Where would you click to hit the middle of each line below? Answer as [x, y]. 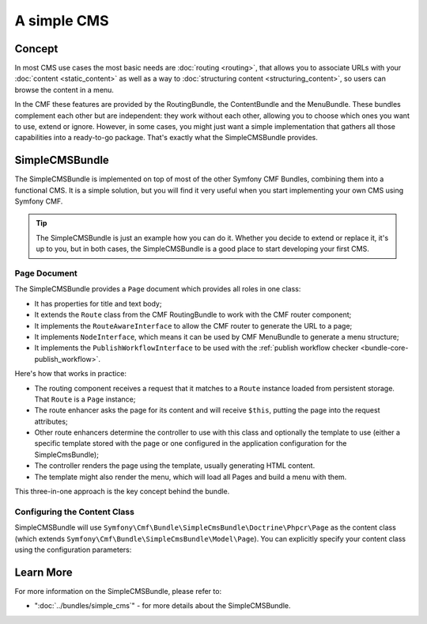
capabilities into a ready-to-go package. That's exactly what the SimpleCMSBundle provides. [166, 138]
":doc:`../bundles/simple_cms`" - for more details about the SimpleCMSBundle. [163, 606]
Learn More [43, 572]
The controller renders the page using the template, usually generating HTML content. [175, 466]
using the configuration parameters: [73, 550]
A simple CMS [62, 21]
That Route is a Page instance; [85, 399]
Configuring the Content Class [74, 512]
